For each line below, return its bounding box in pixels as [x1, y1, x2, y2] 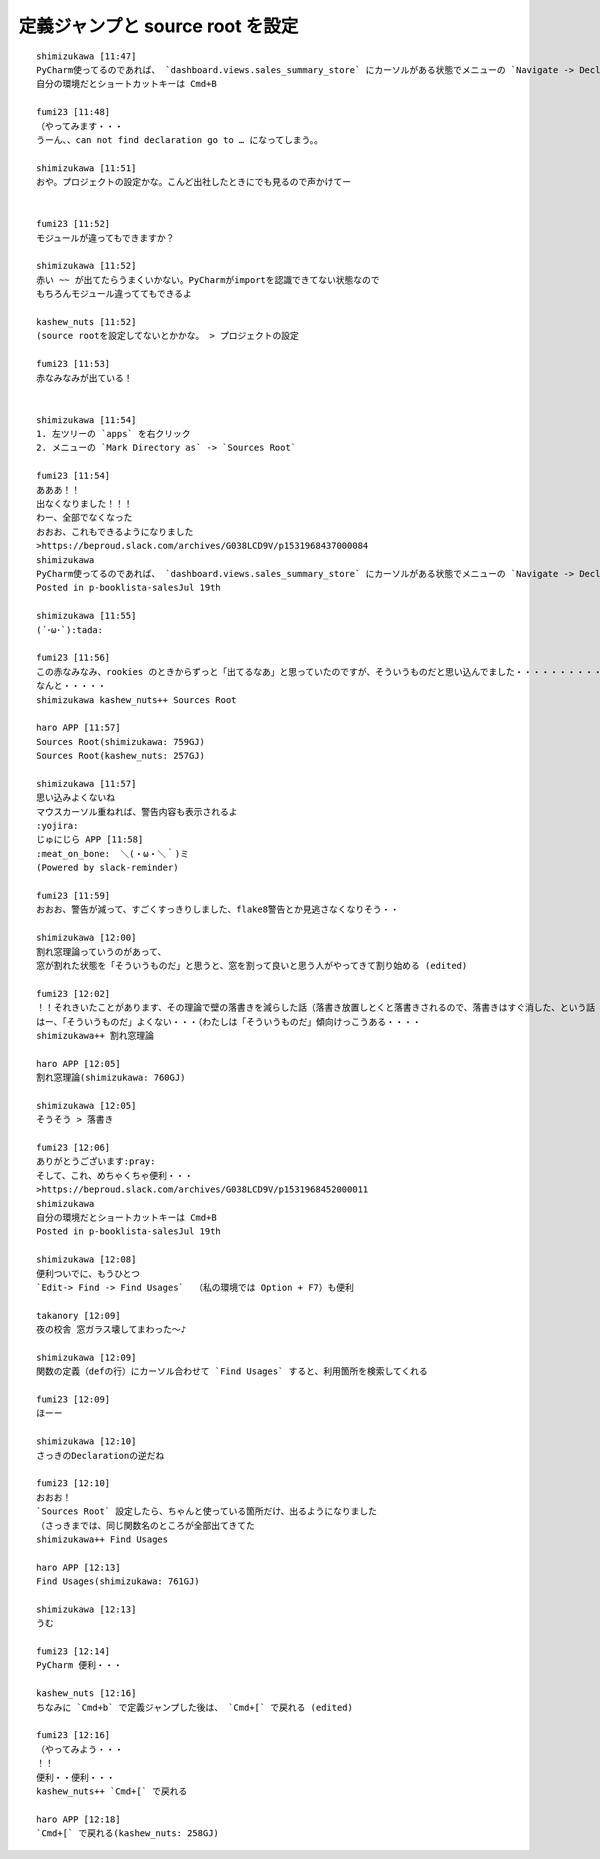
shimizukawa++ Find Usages [36, 1533, 169, 1545]
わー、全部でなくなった [36, 512, 133, 524]
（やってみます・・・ [36, 120, 124, 132]
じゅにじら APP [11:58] [36, 834, 144, 845]
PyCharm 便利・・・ [36, 1660, 123, 1671]
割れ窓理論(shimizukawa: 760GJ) [36, 1072, 186, 1084]
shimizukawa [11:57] [36, 778, 137, 789]
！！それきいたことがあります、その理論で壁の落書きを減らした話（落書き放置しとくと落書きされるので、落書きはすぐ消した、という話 [36, 1002, 595, 1014]
